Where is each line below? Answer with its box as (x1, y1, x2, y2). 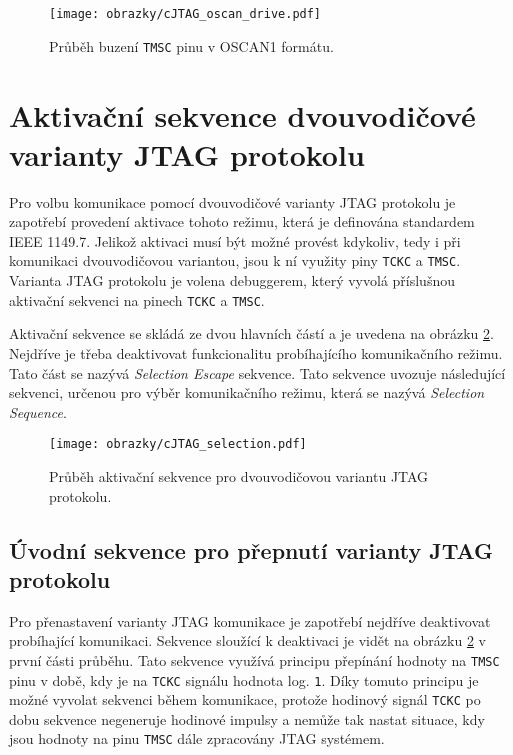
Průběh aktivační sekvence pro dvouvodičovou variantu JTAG (49, 465, 429, 486)
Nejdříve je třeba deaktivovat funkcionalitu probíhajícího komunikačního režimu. (9, 342, 503, 363)
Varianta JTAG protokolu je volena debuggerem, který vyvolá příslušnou (9, 270, 455, 291)
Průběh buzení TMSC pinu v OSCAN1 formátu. (49, 35, 334, 56)
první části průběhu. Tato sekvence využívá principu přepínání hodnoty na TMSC (9, 649, 500, 670)
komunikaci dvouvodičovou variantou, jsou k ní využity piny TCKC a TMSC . (9, 250, 461, 271)
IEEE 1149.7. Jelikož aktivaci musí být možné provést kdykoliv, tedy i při (9, 230, 461, 251)
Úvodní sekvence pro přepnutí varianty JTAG (9, 534, 493, 565)
